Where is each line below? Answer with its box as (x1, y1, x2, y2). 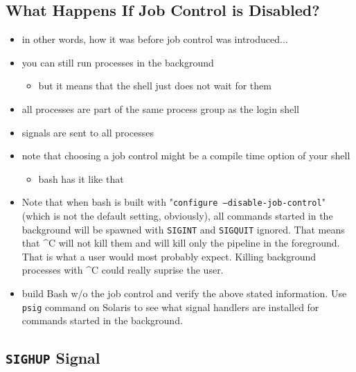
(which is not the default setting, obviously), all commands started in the (21, 209, 333, 223)
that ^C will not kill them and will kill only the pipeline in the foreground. (21, 236, 340, 250)
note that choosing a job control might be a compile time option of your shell (21, 148, 350, 163)
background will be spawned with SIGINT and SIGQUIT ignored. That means (21, 222, 345, 236)
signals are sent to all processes (21, 125, 154, 139)
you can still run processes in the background (21, 55, 214, 69)
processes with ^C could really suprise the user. (21, 263, 224, 277)
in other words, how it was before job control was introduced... (21, 32, 288, 46)
